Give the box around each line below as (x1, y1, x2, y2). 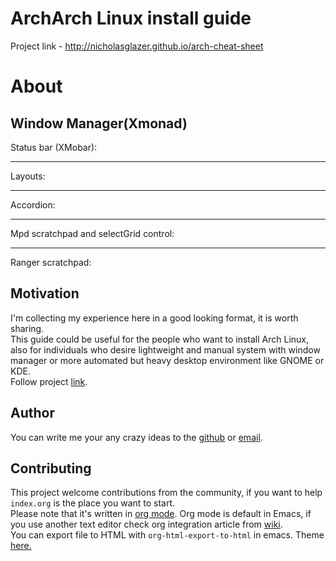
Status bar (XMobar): (10, 141, 98, 153)
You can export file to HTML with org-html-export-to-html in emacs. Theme (10, 529, 325, 541)
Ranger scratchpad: (10, 256, 92, 268)
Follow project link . (10, 375, 88, 387)
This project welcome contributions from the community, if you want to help (10, 487, 323, 499)
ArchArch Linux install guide (10, 7, 252, 30)
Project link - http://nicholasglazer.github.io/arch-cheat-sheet (10, 40, 264, 52)
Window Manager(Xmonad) (10, 115, 188, 132)
